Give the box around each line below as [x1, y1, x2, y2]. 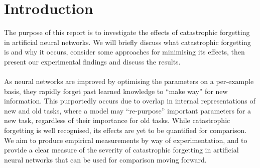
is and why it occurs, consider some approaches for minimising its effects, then [4, 46, 245, 57]
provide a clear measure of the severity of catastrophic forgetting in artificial [4, 144, 239, 155]
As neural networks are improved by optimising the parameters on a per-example [4, 76, 254, 86]
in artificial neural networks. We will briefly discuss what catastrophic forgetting [4, 36, 251, 47]
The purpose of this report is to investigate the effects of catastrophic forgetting [4, 27, 250, 37]
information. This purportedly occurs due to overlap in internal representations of [4, 95, 255, 106]
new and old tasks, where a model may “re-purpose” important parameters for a [4, 105, 251, 115]
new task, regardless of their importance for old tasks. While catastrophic [4, 115, 230, 125]
